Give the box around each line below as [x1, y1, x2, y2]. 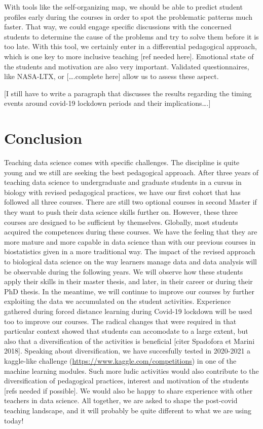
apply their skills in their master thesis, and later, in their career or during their [4, 276, 253, 287]
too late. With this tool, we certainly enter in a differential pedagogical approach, [4, 41, 257, 52]
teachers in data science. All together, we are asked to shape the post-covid [4, 395, 238, 406]
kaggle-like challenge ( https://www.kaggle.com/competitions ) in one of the [4, 355, 237, 366]
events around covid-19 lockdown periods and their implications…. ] [4, 98, 211, 108]
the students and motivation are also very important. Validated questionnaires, [4, 61, 249, 71]
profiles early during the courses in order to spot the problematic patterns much [4, 11, 252, 22]
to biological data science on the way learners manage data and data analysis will [4, 256, 257, 266]
